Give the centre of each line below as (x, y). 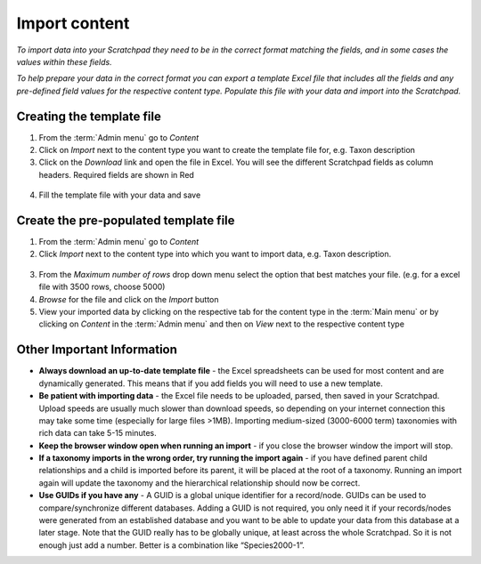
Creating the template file (89, 116)
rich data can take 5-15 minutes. (98, 433)
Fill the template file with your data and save (120, 195)
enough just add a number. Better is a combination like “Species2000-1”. (171, 545)
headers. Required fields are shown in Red (117, 174)
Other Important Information (97, 350)
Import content (73, 23)
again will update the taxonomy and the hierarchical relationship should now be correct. (200, 483)
